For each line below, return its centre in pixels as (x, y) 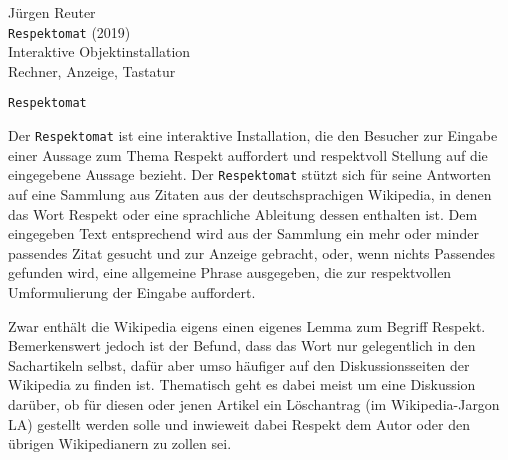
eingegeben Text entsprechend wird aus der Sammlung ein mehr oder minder (243, 233)
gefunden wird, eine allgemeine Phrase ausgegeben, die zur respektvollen (230, 272)
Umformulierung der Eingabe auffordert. (132, 291)
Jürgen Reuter (52, 12)
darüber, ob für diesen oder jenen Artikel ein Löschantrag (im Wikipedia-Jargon (254, 403)
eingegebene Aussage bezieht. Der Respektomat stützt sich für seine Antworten (250, 174)
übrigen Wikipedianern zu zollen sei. (120, 443)
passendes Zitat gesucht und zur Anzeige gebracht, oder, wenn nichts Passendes (251, 252)
